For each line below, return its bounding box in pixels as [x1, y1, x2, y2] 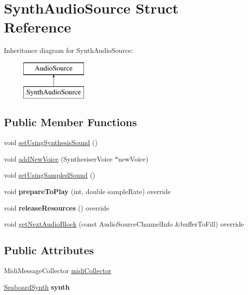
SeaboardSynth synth [4, 281, 70, 292]
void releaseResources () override [4, 202, 110, 213]
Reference [4, 17, 71, 37]
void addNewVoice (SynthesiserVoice [4, 153, 113, 164]
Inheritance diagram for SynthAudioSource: [4, 45, 133, 55]
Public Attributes [4, 243, 94, 258]
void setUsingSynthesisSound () [4, 137, 98, 147]
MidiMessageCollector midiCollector [4, 265, 112, 276]
